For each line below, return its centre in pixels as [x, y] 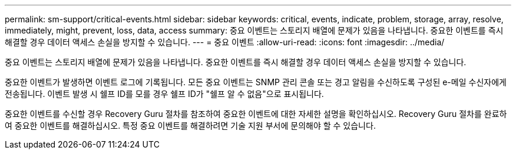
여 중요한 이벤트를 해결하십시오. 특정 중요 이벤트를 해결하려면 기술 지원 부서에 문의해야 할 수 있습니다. [190, 125]
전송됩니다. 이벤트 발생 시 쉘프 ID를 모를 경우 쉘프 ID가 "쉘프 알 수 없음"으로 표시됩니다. [164, 94]
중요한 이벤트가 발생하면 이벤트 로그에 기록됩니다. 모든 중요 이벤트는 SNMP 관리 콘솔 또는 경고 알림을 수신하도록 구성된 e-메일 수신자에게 [256, 82]
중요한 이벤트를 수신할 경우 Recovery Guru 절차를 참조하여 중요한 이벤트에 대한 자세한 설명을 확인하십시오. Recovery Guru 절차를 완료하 [256, 114]
